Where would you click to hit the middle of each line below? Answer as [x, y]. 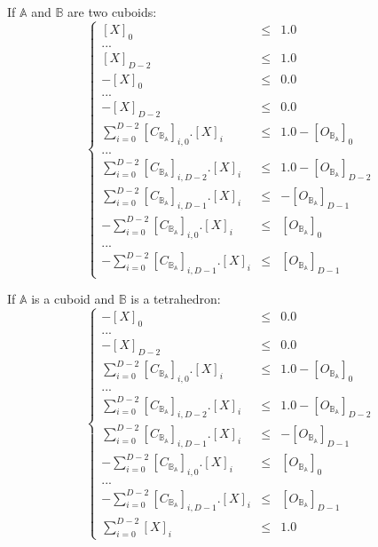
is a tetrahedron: [176, 299]
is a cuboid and [73, 299]
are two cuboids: [112, 12]
